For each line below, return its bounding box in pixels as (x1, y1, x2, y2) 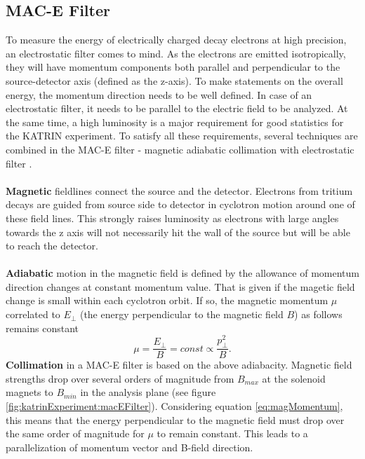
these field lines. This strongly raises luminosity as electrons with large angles (6, 210, 339, 225)
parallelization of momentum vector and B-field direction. (6, 439, 253, 454)
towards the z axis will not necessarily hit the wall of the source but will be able (6, 224, 350, 239)
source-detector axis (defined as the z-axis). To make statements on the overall (6, 73, 343, 88)
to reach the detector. (6, 238, 98, 253)
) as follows (294, 307, 343, 322)
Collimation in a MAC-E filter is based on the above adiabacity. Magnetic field (6, 357, 352, 372)
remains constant (6, 320, 79, 335)
